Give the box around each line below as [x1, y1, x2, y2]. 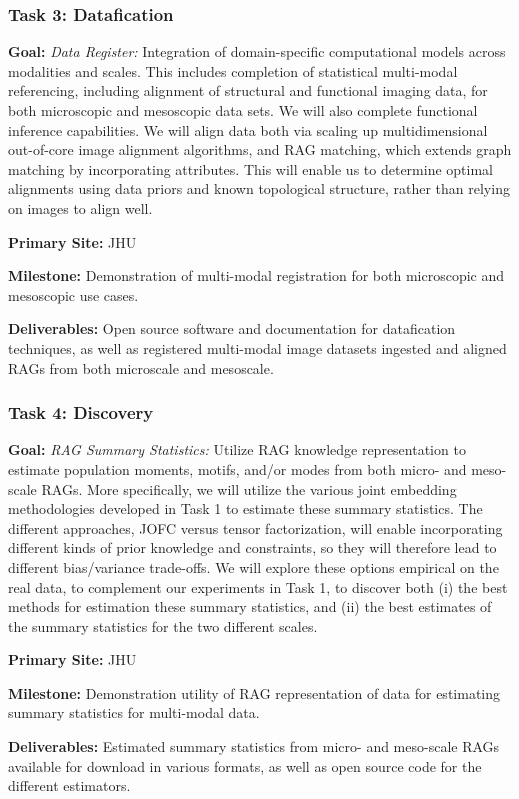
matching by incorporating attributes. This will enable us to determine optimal [8, 158, 493, 179]
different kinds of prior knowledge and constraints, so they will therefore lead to [8, 537, 497, 558]
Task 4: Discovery [8, 400, 154, 425]
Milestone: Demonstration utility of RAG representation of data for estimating [8, 682, 501, 703]
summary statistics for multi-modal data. [8, 702, 260, 723]
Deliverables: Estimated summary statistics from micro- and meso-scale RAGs [8, 736, 500, 757]
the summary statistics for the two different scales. [8, 615, 318, 636]
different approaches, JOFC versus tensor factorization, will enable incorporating [8, 517, 503, 538]
